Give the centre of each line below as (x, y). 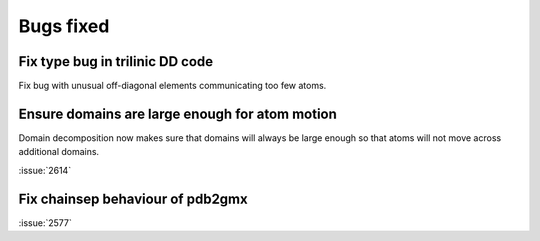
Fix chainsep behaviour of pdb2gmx (133, 198)
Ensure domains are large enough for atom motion (177, 113)
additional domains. (59, 152)
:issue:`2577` (45, 222)
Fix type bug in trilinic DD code (116, 61)
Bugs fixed (64, 26)
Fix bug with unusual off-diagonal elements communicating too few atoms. (172, 86)
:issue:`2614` (45, 170)
